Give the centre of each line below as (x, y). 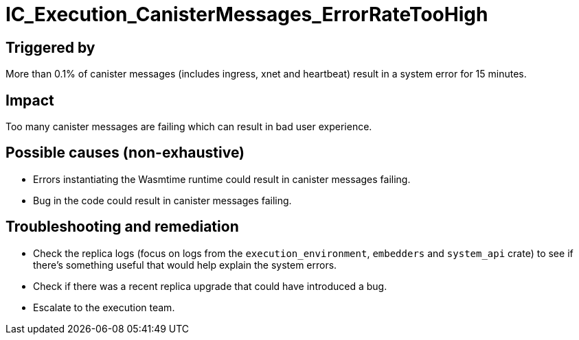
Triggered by (50, 47)
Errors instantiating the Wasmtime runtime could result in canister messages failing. (222, 179)
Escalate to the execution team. (104, 307)
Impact (30, 100)
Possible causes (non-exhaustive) (125, 153)
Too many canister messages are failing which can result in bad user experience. (189, 127)
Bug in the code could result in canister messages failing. (162, 200)
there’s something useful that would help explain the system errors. (185, 265)
